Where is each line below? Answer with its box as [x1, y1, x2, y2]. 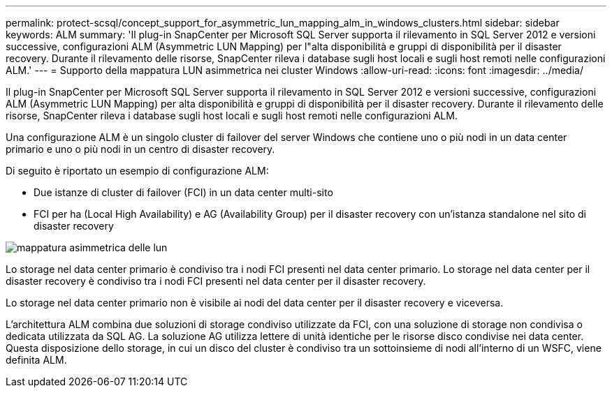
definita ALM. [6, 354, 67, 366]
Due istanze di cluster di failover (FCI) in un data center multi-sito [34, 186, 333, 198]
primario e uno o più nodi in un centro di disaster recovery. [6, 143, 275, 155]
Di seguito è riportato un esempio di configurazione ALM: [6, 165, 269, 177]
